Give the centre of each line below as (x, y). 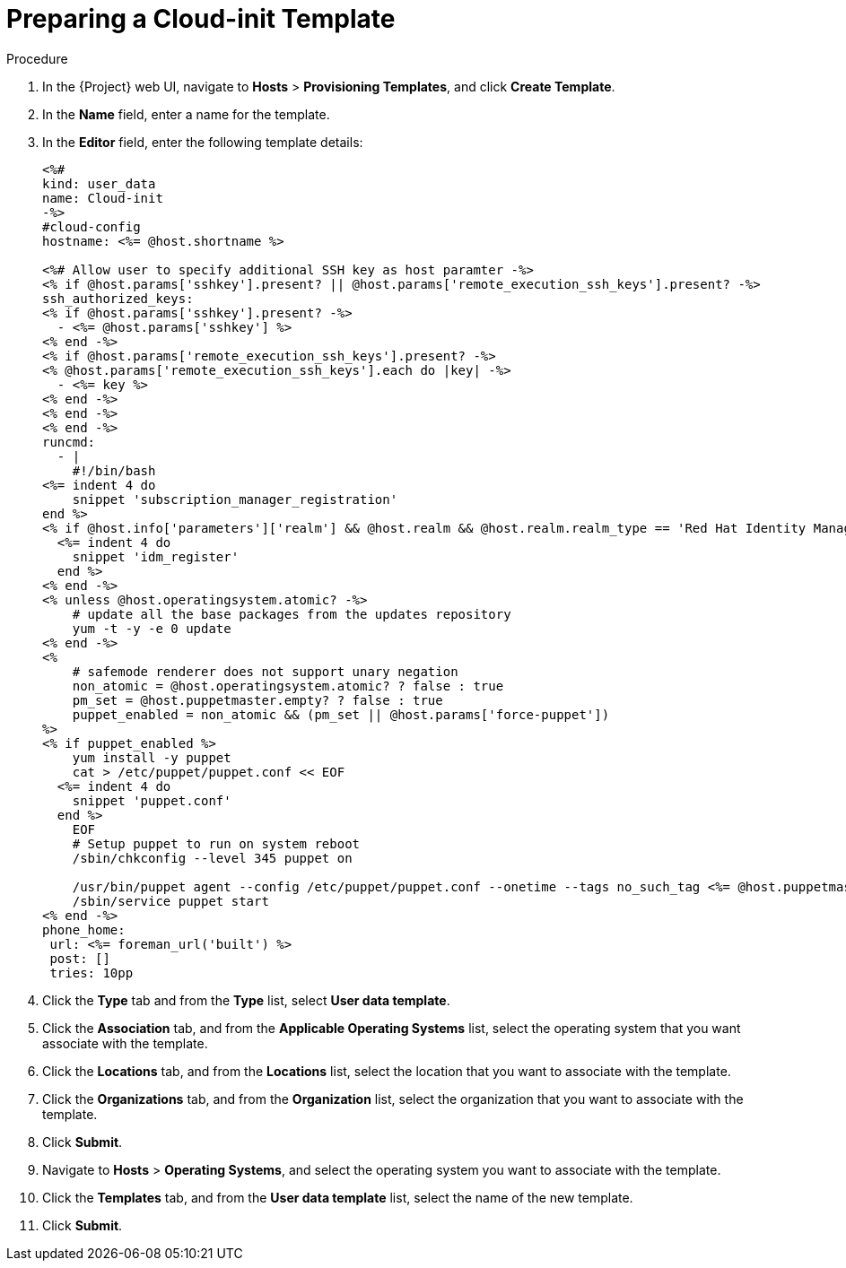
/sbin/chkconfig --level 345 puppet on (212, 858)
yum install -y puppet (152, 757)
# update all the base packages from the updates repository (292, 614)
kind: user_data (99, 183)
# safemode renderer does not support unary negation (265, 671)
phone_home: (84, 929)
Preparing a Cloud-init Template (201, 19)
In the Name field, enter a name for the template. (186, 114)
